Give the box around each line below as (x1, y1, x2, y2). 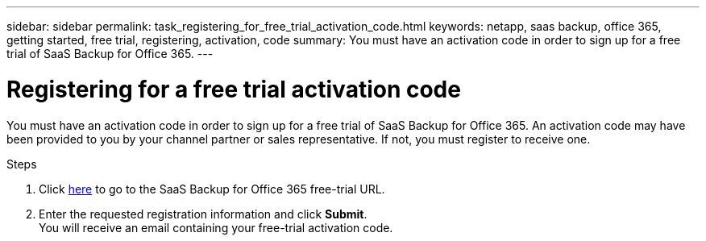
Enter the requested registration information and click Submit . (39, 206, 368, 221)
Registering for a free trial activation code (6, 75, 461, 103)
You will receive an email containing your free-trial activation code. (39, 220, 393, 235)
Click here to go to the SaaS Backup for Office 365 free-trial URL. (39, 181, 385, 196)
